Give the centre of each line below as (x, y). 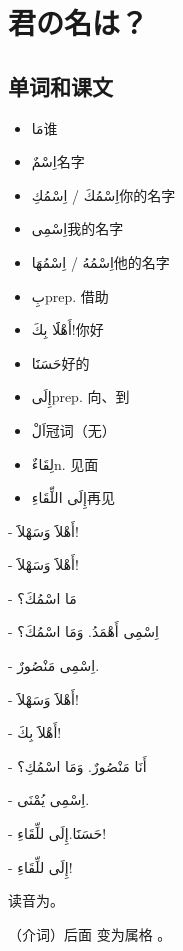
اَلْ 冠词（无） (73, 429)
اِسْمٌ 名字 (58, 161)
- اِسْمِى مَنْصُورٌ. (54, 665)
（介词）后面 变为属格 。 (90, 933)
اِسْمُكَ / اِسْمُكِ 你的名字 (103, 194)
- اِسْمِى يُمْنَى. (49, 799)
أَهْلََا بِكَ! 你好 (67, 329)
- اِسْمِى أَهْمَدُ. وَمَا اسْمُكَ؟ (83, 631)
